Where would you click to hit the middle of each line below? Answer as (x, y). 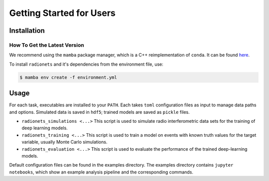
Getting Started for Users (62, 13)
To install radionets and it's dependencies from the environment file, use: (86, 64)
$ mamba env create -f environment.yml (68, 77)
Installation (27, 31)
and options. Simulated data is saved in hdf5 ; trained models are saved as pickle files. (100, 112)
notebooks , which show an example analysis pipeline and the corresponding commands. (101, 172)
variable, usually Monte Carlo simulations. (65, 142)
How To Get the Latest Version (47, 45)
